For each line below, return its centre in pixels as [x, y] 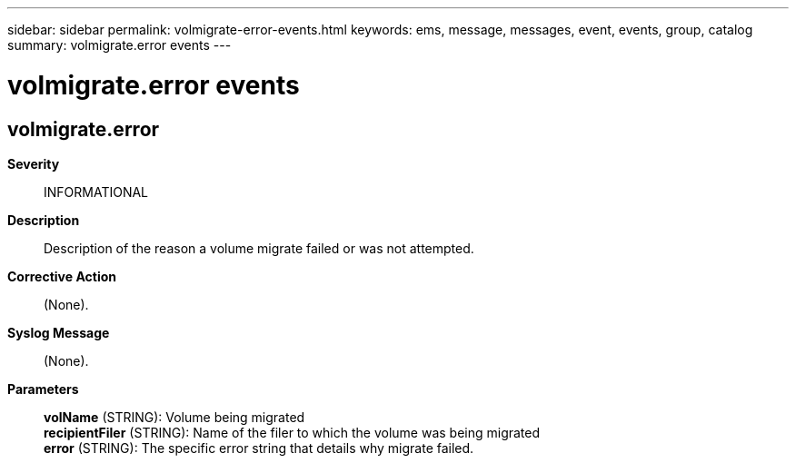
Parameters [43, 389]
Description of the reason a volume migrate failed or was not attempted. [259, 248]
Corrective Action [62, 276]
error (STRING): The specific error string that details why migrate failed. [259, 448]
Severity [34, 163]
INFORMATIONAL [96, 192]
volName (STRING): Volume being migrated [174, 417]
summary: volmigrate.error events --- [119, 45]
